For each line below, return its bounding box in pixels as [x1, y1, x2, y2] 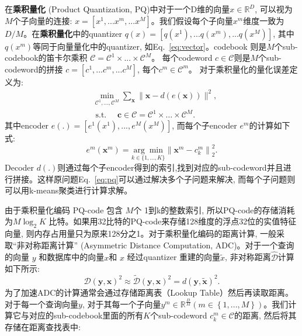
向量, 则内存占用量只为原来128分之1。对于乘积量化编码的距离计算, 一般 [5, 227, 277, 240]
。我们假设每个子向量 [151, 14, 233, 26]
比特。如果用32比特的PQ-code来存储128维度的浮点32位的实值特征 [48, 215, 297, 227]
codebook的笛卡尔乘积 [5, 51, 88, 64]
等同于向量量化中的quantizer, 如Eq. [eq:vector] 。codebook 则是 [33, 40, 267, 52]
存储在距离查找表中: [5, 321, 81, 333]
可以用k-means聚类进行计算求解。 [5, 184, 133, 196]
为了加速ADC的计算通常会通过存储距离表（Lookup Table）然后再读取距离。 [5, 286, 293, 298]
